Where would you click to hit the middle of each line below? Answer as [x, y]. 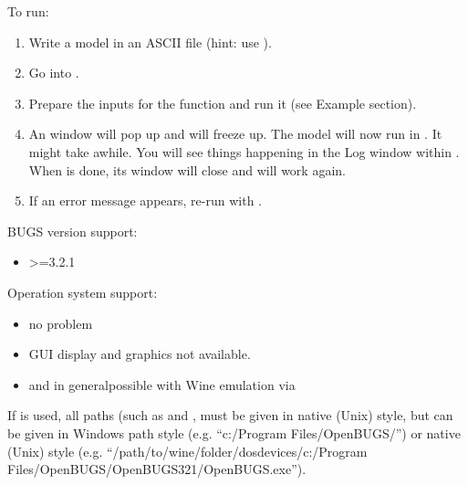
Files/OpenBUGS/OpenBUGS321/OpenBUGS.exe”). [157, 469]
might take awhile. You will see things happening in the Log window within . [244, 151]
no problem [61, 323]
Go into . [54, 73]
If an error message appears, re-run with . [145, 200]
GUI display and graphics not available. [140, 354]
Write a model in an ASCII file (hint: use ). [150, 42]
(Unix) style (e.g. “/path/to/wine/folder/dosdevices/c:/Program [187, 451]
